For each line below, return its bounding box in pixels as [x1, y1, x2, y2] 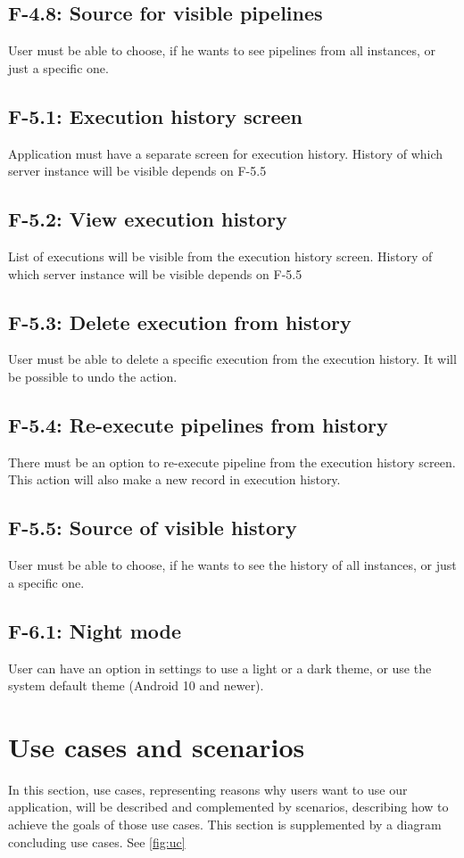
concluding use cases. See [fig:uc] [8, 832, 186, 851]
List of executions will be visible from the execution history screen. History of [8, 246, 433, 265]
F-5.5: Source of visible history [8, 514, 297, 541]
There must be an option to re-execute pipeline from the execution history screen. [8, 452, 456, 471]
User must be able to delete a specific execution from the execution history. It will [8, 350, 457, 368]
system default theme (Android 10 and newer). [8, 676, 264, 695]
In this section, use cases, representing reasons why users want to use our [8, 780, 408, 798]
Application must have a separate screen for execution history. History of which [8, 144, 443, 162]
